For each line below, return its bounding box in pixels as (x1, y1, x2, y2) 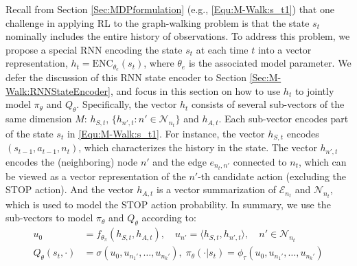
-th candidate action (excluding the (198, 168, 347, 183)
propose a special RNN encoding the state (5, 42, 183, 56)
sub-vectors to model (5, 210, 93, 225)
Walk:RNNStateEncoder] (5, 83, 111, 98)
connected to (233, 154, 287, 168)
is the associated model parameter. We (188, 56, 352, 70)
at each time (196, 42, 249, 56)
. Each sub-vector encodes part (218, 111, 349, 126)
